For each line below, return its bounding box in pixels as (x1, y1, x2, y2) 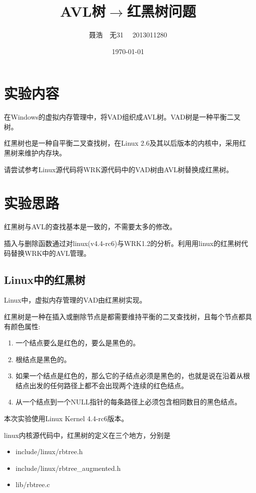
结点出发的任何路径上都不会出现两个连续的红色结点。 (15, 380, 188, 390)
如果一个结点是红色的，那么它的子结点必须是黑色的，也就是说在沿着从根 (15, 370, 250, 381)
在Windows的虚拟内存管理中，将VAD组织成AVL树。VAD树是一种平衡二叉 (4, 112, 241, 122)
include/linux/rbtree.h (15, 446, 83, 457)
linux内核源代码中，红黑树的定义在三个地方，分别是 (4, 430, 171, 440)
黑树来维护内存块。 (4, 148, 66, 158)
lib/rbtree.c (15, 479, 50, 490)
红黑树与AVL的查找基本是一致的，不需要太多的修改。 (4, 221, 177, 232)
